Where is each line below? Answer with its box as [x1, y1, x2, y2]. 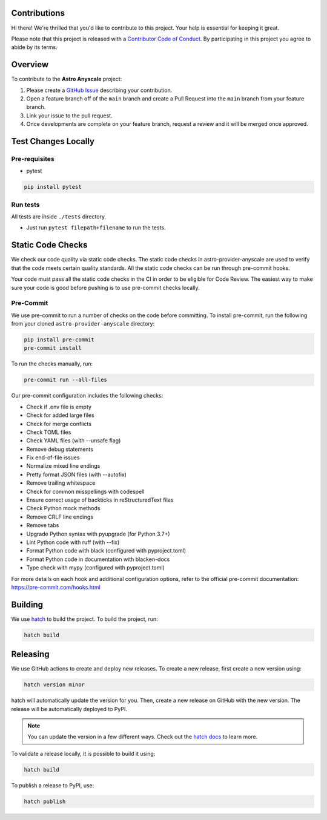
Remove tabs [26, 522, 59, 529]
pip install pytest [24, 183, 82, 191]
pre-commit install [24, 345, 82, 352]
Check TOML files [26, 428, 71, 436]
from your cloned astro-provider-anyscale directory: [11, 320, 155, 327]
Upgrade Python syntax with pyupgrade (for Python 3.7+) [26, 530, 170, 537]
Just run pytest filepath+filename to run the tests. [26, 224, 166, 231]
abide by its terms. [11, 44, 58, 51]
